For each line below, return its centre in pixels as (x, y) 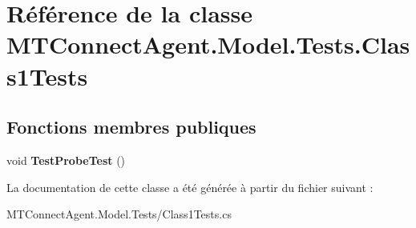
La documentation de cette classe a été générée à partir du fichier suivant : (190, 187)
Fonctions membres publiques (131, 127)
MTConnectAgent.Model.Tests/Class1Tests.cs (119, 214)
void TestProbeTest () (66, 160)
